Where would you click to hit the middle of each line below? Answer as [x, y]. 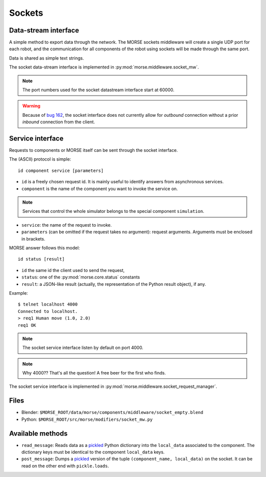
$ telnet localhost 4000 [48, 305]
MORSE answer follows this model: [45, 248]
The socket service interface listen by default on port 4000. [83, 348]
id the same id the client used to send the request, [73, 270]
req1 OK [27, 325]
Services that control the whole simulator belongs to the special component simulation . [113, 211]
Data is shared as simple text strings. [47, 58]
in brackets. [33, 238]
